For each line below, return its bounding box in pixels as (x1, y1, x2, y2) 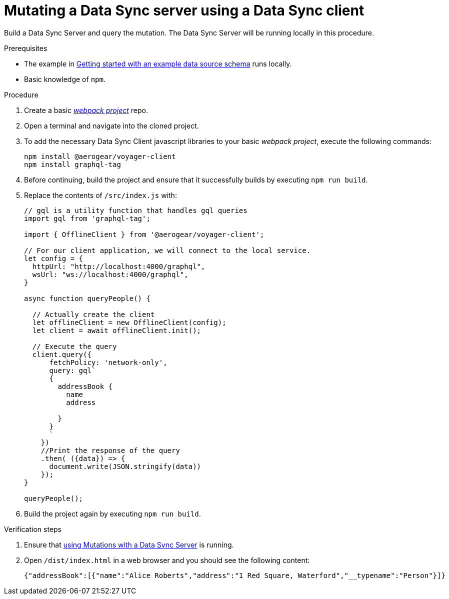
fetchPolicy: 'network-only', (49, 358, 167, 366)
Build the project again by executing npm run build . (24, 509, 201, 518)
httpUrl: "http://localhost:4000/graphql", (32, 262, 205, 270)
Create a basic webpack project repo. (24, 105, 148, 114)
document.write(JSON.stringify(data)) (49, 462, 201, 470)
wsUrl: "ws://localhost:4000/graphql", (32, 270, 188, 278)
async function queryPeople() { (24, 294, 150, 302)
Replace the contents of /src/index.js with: (24, 190, 177, 199)
